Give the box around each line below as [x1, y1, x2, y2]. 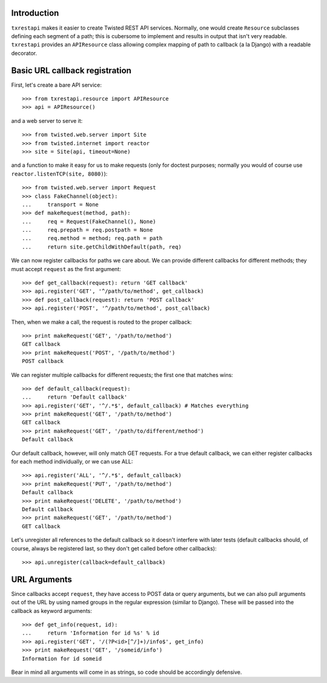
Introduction [11, 8, 59, 18]
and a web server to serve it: [11, 117, 83, 124]
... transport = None [22, 201, 99, 208]
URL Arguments [11, 574, 73, 584]
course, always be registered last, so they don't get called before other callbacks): [11, 544, 217, 552]
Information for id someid [22, 655, 102, 662]
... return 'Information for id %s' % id [22, 630, 160, 636]
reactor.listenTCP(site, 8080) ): [11, 170, 108, 177]
